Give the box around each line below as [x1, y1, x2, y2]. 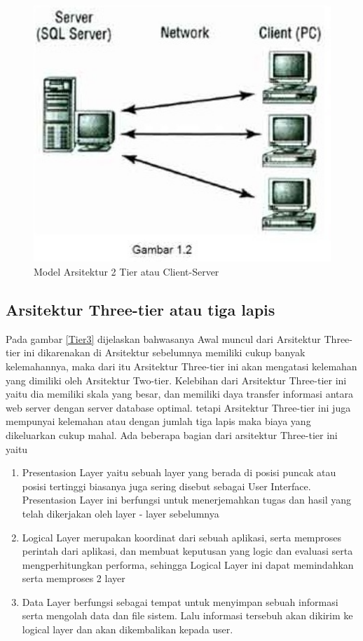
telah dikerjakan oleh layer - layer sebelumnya [22, 506, 219, 520]
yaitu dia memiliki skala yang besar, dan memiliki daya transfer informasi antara [6, 386, 353, 401]
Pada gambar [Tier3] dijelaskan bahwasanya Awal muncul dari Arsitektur [6, 331, 321, 346]
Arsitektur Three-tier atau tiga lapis [6, 298, 275, 320]
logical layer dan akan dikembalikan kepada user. [22, 622, 233, 637]
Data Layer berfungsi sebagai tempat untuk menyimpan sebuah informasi [22, 594, 338, 609]
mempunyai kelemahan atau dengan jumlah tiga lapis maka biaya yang [6, 414, 311, 429]
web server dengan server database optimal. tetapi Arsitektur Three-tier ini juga [6, 400, 351, 414]
